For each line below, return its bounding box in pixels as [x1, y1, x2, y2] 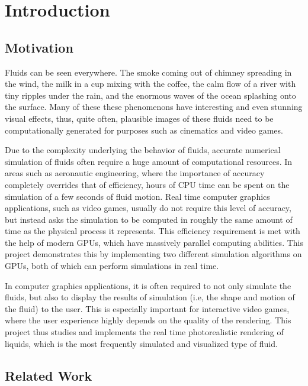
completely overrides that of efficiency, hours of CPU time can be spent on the [5, 178, 290, 190]
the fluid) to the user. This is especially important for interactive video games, [5, 302, 290, 314]
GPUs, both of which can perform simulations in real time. [5, 260, 219, 272]
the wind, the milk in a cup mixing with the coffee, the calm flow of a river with [5, 77, 296, 90]
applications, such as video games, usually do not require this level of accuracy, [5, 202, 291, 214]
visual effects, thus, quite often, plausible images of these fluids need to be [5, 112, 274, 124]
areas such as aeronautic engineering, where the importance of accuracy [5, 167, 265, 179]
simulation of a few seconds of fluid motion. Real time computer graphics [5, 190, 270, 202]
